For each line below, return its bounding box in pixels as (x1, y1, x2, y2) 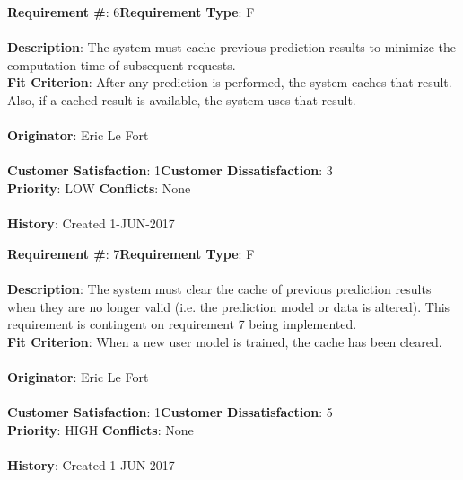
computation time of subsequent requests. (7, 55, 236, 74)
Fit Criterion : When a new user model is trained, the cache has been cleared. (7, 332, 442, 351)
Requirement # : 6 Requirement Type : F (7, 3, 255, 21)
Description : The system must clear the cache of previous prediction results (7, 279, 432, 298)
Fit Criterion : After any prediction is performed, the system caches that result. (7, 73, 452, 92)
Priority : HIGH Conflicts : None (7, 420, 194, 439)
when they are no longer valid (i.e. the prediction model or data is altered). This (7, 297, 450, 316)
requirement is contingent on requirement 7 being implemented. (7, 315, 357, 333)
